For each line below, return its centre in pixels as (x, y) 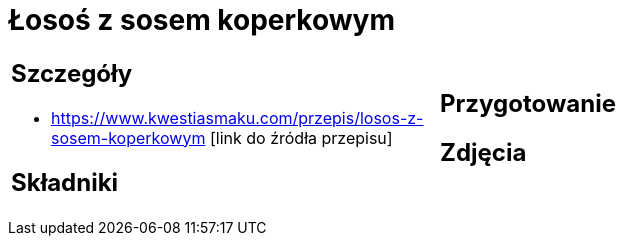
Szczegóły (72, 73)
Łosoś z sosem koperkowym (201, 20)
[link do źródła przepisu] (301, 137)
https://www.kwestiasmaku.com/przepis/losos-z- (237, 117)
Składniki (65, 182)
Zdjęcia (483, 152)
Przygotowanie (528, 103)
